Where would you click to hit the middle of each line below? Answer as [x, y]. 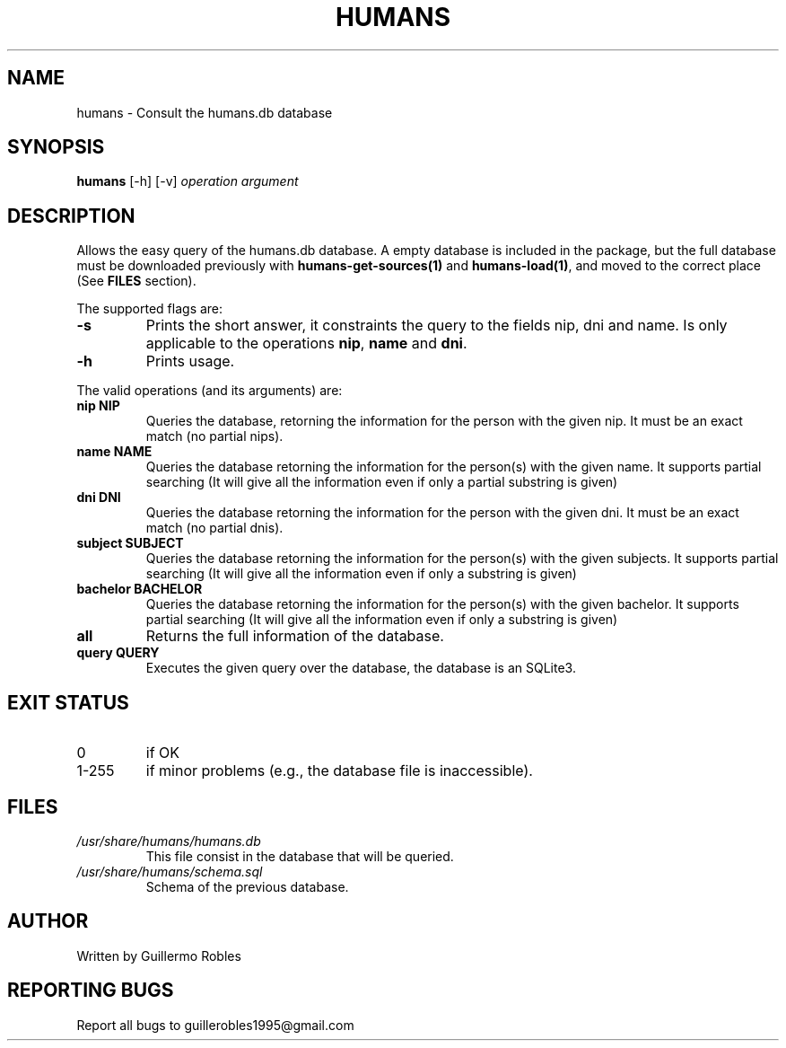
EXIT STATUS [68, 702]
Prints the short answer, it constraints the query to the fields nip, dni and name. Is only [437, 326]
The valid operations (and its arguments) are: [210, 391]
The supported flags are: [150, 309]
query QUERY [118, 653]
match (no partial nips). [214, 436]
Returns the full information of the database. [295, 636]
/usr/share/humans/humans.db [169, 841]
